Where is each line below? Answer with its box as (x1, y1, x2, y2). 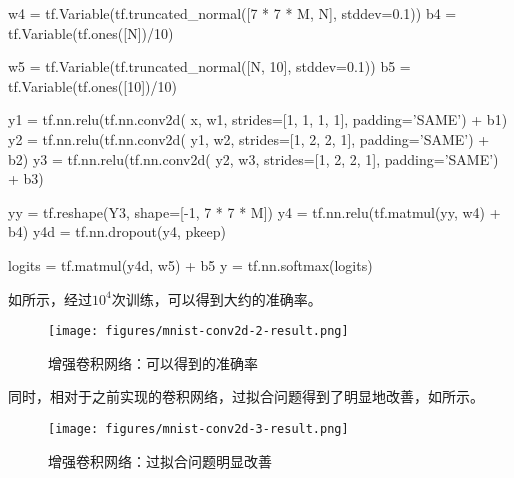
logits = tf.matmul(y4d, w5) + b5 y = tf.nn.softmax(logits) (8, 254, 373, 275)
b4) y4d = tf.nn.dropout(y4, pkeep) (8, 221, 226, 242)
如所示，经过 (8, 288, 92, 309)
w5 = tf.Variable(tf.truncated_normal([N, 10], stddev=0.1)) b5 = (8, 56, 411, 77)
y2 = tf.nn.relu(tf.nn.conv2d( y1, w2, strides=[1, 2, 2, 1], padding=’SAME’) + (8, 128, 490, 149)
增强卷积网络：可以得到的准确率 (48, 352, 258, 373)
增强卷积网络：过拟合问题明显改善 (48, 450, 272, 471)
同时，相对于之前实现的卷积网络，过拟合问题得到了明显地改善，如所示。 (8, 386, 484, 407)
